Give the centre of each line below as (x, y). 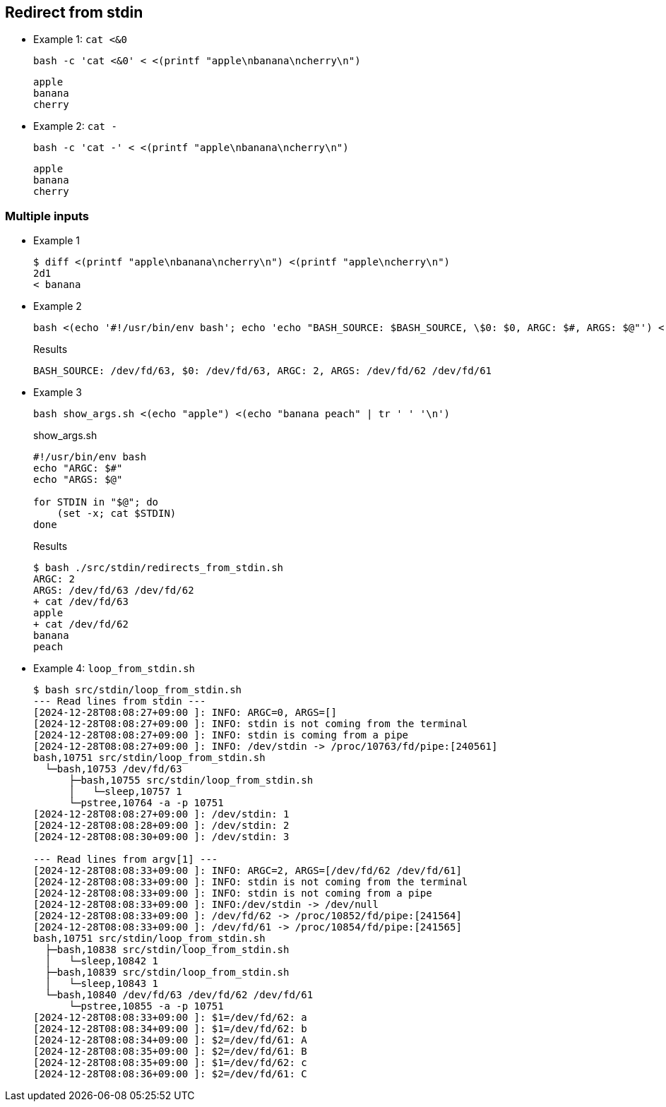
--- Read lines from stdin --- (120, 701)
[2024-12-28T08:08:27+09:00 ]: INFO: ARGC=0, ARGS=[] (185, 713)
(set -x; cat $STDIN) (117, 514)
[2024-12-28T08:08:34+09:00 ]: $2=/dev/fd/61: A (170, 1040)
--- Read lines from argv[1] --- (126, 860)
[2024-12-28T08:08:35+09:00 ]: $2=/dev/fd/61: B (170, 1052)
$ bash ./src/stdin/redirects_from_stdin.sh (159, 568)
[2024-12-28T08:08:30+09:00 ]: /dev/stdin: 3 (161, 837)
